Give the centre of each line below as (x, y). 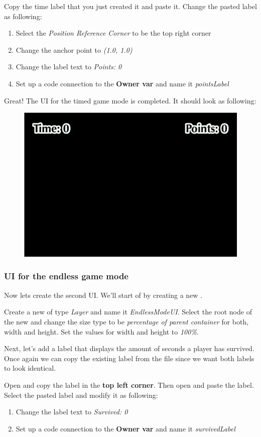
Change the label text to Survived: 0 (72, 412)
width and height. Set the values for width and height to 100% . (101, 331)
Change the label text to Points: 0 (69, 67)
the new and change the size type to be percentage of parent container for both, (126, 321)
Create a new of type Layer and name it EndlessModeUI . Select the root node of (128, 312)
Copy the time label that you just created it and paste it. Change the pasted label (130, 6)
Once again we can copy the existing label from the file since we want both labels (129, 358)
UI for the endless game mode (66, 276)
